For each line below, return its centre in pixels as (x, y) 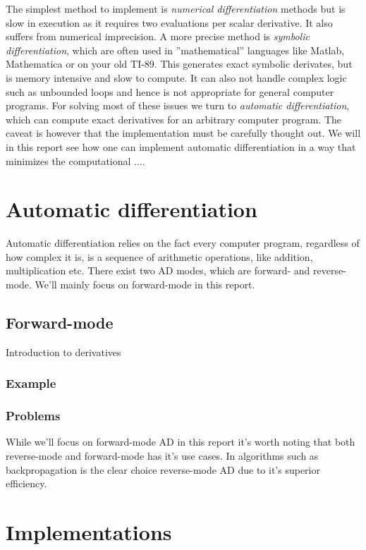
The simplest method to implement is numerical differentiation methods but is (176, 8)
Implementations (89, 532)
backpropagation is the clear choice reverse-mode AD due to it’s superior (163, 469)
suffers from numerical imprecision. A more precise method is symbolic (158, 36)
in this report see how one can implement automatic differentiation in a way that (181, 146)
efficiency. (26, 483)
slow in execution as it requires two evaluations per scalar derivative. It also (169, 22)
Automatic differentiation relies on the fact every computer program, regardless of (183, 243)
